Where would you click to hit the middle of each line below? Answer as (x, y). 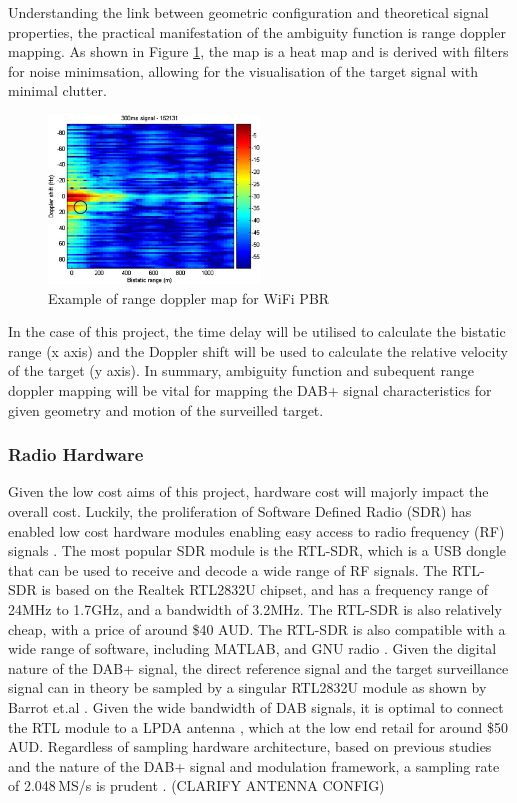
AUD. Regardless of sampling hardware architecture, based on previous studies (250, 746)
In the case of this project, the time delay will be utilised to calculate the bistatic (257, 331)
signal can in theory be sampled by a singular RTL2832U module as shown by (247, 687)
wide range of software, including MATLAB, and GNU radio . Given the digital (252, 648)
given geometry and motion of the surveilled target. (166, 409)
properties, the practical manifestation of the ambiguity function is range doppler (257, 31)
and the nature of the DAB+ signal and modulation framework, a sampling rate (254, 765)
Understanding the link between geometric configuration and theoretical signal (248, 12)
